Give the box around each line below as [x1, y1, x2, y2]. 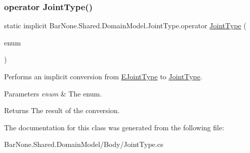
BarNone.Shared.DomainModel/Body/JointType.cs [4, 139, 163, 149]
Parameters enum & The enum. [4, 88, 102, 98]
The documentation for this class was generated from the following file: [4, 122, 224, 132]
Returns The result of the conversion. [4, 105, 120, 116]
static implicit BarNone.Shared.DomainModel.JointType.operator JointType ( [4, 20, 246, 31]
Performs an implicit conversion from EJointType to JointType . [4, 71, 202, 81]
